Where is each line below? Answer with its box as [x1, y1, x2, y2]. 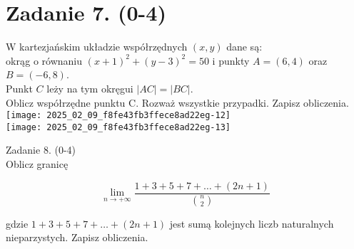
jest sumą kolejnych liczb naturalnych [169, 216, 334, 231]
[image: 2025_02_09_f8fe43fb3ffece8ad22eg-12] [6, 110, 231, 121]
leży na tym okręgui [46, 80, 133, 95]
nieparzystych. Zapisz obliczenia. [6, 230, 148, 245]
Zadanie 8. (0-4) [6, 142, 76, 157]
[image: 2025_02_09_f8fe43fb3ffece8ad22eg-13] [6, 122, 231, 132]
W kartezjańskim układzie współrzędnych [6, 39, 188, 54]
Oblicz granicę [6, 157, 69, 171]
